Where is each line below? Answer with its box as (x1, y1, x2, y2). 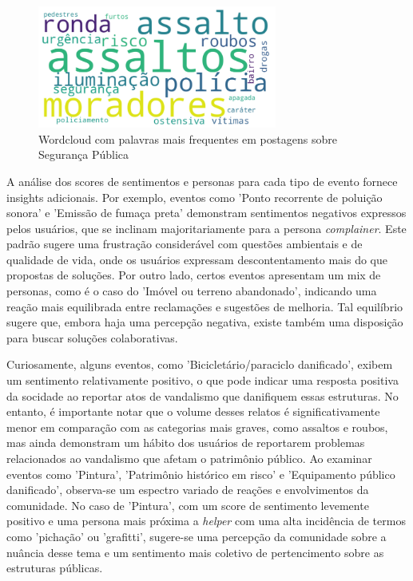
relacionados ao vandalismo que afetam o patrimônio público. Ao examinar (6, 450, 372, 467)
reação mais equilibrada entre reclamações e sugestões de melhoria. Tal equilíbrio (6, 298, 403, 314)
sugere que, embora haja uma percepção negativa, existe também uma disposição (6, 314, 403, 330)
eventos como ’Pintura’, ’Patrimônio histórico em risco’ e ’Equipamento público (6, 465, 395, 482)
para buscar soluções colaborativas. (6, 329, 178, 346)
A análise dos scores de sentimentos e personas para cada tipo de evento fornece (6, 172, 398, 189)
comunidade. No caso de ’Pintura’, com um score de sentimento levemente (6, 496, 369, 513)
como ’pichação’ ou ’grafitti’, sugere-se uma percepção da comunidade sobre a (6, 528, 387, 544)
